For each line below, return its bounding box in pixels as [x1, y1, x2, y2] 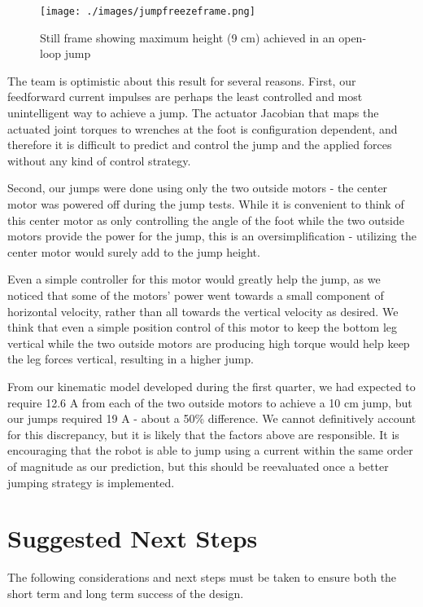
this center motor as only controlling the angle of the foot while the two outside [7, 211, 404, 228]
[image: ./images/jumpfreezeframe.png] [40, 6, 255, 17]
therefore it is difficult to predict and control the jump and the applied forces [7, 136, 392, 153]
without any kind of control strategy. [7, 152, 191, 169]
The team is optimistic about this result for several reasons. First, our [7, 72, 356, 89]
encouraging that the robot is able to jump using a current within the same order [7, 442, 413, 459]
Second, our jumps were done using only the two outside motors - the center [7, 179, 388, 196]
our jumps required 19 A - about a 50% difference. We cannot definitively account [7, 410, 416, 427]
